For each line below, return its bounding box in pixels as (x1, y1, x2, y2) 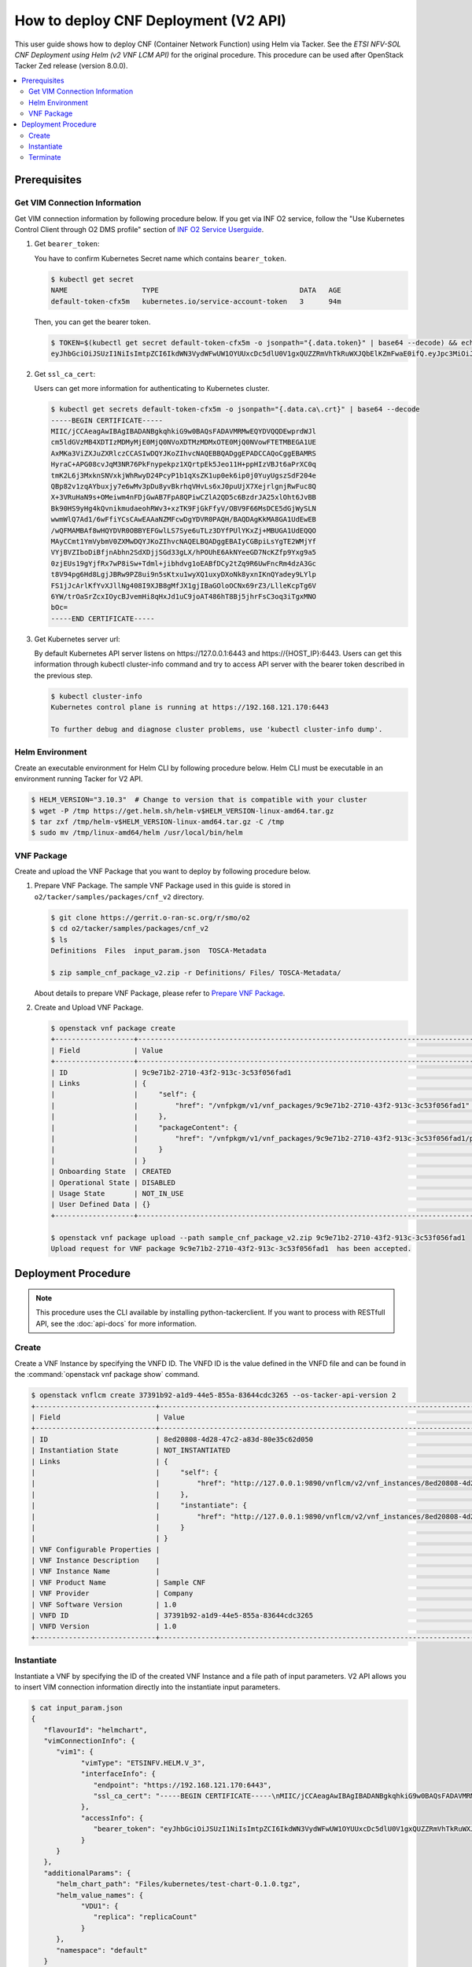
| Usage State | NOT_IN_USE (50, 1189, 184, 1198)
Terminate (28, 153, 61, 162)
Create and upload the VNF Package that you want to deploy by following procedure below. (14, 866, 311, 876)
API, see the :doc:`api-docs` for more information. (35, 1319, 197, 1328)
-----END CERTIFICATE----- (50, 614, 155, 623)
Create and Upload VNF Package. (34, 1003, 144, 1013)
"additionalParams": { (43, 1869, 131, 1877)
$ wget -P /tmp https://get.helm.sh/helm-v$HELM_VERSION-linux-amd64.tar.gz (31, 806, 334, 815)
